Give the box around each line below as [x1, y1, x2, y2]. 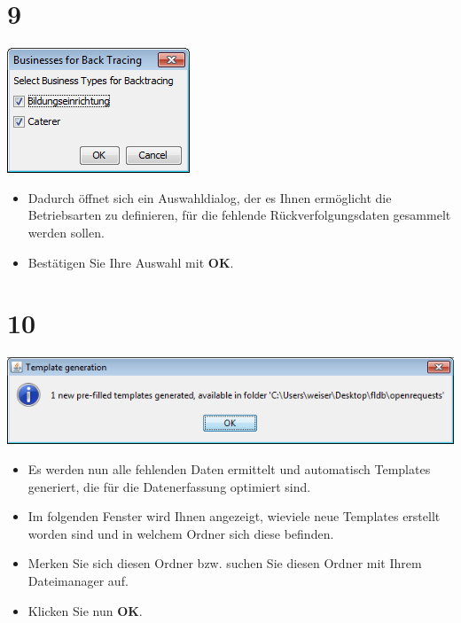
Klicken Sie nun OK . [27, 601, 143, 619]
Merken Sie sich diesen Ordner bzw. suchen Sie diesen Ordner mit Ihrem [27, 554, 422, 572]
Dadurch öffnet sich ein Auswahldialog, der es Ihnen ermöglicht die [27, 188, 392, 206]
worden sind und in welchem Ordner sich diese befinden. [27, 524, 334, 542]
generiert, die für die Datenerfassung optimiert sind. [27, 477, 311, 495]
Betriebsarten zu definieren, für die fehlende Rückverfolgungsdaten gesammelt [27, 206, 451, 224]
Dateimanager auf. [27, 571, 129, 589]
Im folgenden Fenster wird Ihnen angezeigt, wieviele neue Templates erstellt [27, 507, 441, 526]
